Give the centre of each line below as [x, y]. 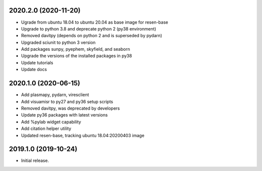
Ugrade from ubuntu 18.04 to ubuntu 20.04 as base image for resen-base [95, 22]
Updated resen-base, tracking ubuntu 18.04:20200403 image [83, 135]
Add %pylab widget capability [51, 122]
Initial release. [35, 161]
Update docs [34, 70]
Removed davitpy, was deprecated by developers [70, 108]
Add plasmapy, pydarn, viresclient [55, 95]
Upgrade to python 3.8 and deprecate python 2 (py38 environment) [89, 28]
